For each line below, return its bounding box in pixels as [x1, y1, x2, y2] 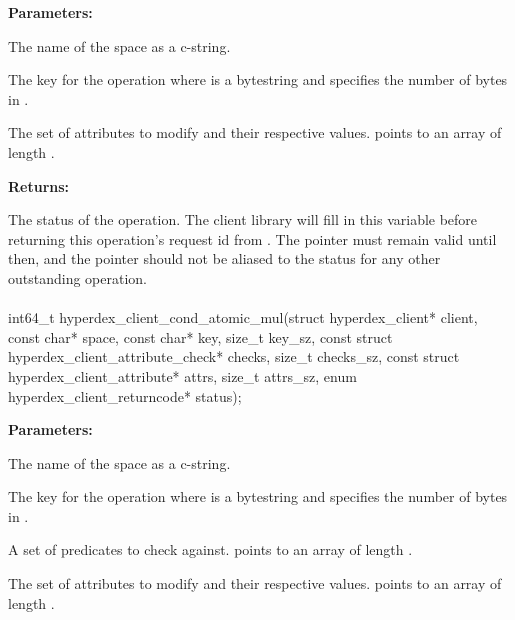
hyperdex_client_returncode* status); [8, 385, 242, 406]
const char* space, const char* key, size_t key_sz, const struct [8, 326, 393, 347]
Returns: [8, 175, 70, 196]
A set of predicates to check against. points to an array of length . [8, 539, 413, 560]
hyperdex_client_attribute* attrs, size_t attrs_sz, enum [8, 365, 357, 386]
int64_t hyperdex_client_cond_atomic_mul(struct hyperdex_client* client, [8, 307, 478, 328]
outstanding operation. [8, 267, 147, 288]
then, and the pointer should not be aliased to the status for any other [8, 248, 441, 269]
